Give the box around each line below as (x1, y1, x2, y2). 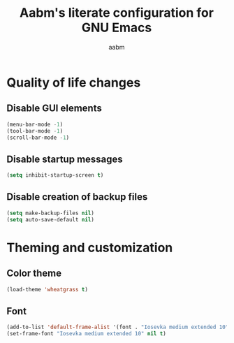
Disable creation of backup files (6, 191, 148, 203)
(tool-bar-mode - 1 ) (6, 127, 64, 134)
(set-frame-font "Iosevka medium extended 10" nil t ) (6, 330, 167, 337)
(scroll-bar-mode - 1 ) (6, 134, 70, 141)
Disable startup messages (6, 153, 123, 165)
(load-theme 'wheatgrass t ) (6, 286, 89, 293)
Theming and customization (6, 240, 173, 256)
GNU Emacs (81, 20, 152, 36)
